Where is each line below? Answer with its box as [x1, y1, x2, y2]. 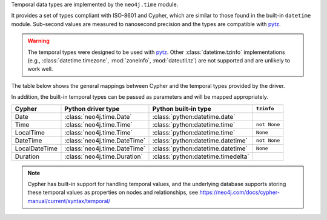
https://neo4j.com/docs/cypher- [199, 188, 280, 196]
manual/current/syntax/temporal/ [27, 197, 110, 204]
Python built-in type [152, 104, 211, 113]
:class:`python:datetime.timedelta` [152, 152, 249, 161]
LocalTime [15, 128, 45, 136]
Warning [27, 37, 50, 45]
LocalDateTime [15, 144, 58, 153]
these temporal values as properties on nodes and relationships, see [27, 188, 199, 196]
